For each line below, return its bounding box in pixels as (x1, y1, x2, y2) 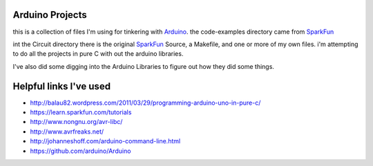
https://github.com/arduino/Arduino (30, 147, 131, 155)
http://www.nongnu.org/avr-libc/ (30, 118, 123, 126)
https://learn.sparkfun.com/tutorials (30, 107, 132, 116)
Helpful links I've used (12, 80, 111, 92)
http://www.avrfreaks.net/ (30, 127, 104, 136)
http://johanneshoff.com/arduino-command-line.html (30, 137, 181, 145)
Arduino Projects (12, 9, 88, 21)
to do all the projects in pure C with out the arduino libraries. (12, 50, 184, 58)
